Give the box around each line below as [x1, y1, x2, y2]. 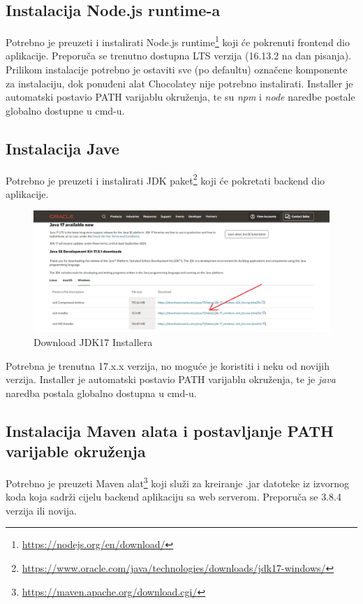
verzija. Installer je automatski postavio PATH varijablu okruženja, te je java [6, 372, 336, 387]
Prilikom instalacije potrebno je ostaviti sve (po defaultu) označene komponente [6, 62, 348, 77]
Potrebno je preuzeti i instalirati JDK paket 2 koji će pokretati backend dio [6, 171, 325, 187]
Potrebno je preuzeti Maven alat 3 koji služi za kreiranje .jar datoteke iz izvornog [6, 473, 350, 490]
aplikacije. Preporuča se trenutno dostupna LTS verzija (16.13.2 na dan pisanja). [6, 48, 352, 63]
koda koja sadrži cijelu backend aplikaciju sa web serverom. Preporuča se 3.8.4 [6, 489, 341, 504]
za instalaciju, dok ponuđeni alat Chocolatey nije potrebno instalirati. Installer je [6, 75, 353, 90]
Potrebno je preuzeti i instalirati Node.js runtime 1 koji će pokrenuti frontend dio [6, 33, 350, 49]
